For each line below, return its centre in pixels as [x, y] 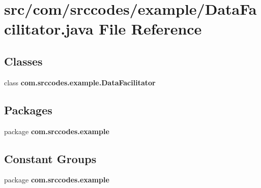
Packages [28, 109]
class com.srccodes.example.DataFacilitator [80, 82]
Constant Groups [50, 158]
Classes [23, 61]
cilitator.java [49, 29]
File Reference [150, 29]
